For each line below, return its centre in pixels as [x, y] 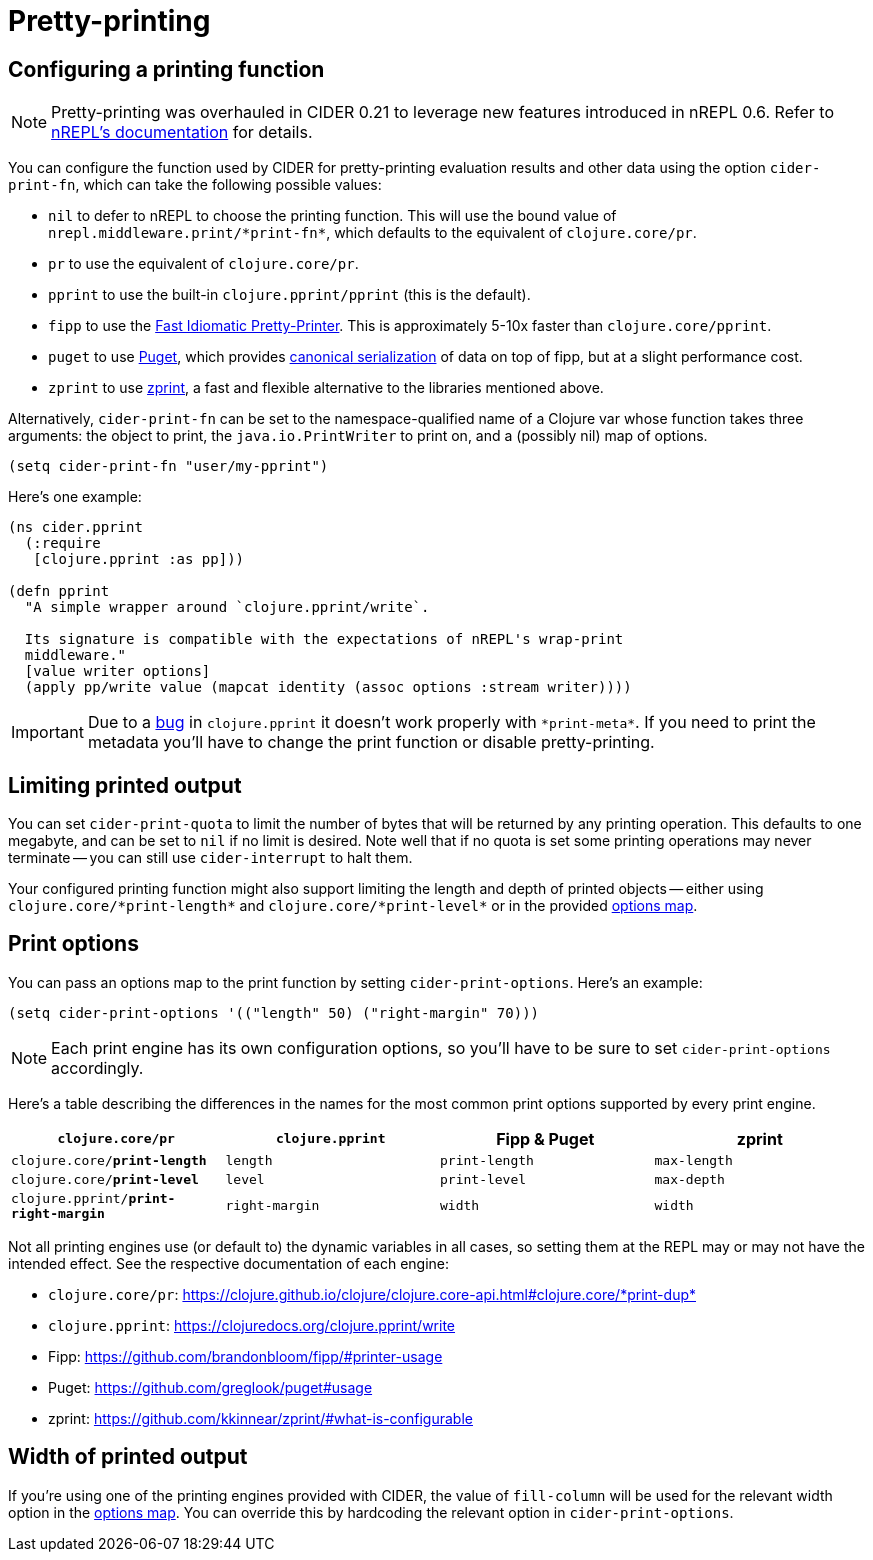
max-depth [689, 1179]
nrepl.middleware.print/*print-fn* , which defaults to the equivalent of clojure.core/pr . [372, 233]
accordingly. [97, 1067]
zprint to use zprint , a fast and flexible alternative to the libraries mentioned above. [326, 388]
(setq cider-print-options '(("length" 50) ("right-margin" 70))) [274, 1012]
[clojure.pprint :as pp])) [139, 559]
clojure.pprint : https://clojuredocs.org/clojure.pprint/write [252, 1325]
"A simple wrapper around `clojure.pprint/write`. [227, 607]
